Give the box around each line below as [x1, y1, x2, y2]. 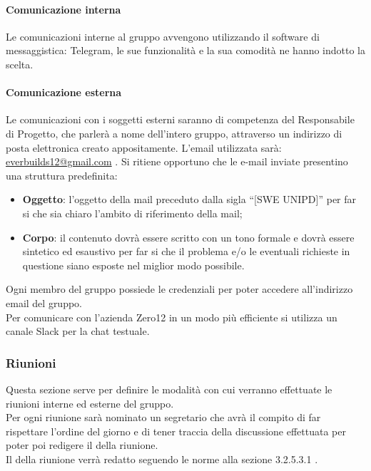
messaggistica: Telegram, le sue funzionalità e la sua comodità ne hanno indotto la [6, 43, 366, 58]
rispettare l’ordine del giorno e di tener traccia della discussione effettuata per [6, 423, 346, 438]
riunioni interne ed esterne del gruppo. [6, 395, 174, 410]
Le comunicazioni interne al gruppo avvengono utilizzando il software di [6, 29, 320, 43]
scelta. [6, 56, 34, 71]
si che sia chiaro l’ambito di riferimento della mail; [22, 205, 243, 220]
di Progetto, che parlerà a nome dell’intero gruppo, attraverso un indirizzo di [6, 125, 342, 140]
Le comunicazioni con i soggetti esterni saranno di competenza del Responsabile [6, 112, 355, 127]
